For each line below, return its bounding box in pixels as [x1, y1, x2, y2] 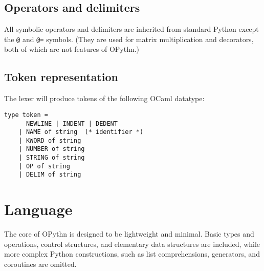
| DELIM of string [18, 171, 81, 179]
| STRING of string [18, 154, 85, 162]
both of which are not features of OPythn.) [4, 44, 140, 54]
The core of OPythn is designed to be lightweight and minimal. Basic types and [4, 228, 254, 239]
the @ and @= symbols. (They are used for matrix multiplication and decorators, [4, 33, 254, 44]
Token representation [4, 69, 118, 85]
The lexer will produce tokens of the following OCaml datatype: [4, 93, 205, 104]
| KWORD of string [18, 137, 81, 144]
